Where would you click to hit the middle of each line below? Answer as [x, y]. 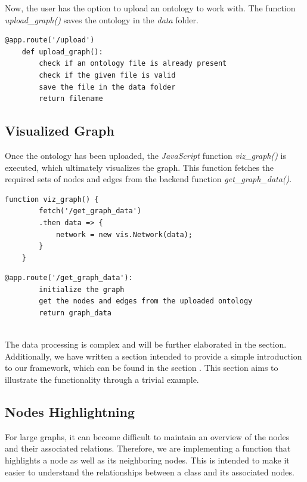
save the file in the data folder [107, 87]
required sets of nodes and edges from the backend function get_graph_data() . [148, 179]
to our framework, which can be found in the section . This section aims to [142, 368]
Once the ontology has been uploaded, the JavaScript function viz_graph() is [146, 155]
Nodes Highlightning [70, 412]
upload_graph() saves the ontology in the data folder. [102, 19]
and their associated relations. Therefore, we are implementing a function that [148, 448]
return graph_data [75, 313]
